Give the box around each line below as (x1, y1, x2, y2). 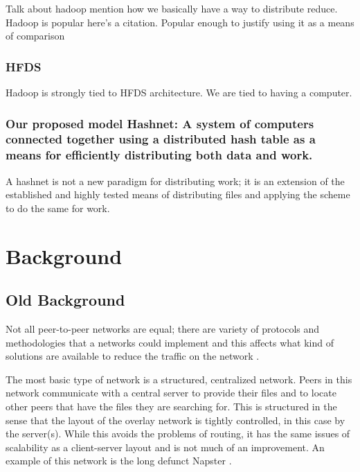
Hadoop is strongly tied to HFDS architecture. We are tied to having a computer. (6, 85, 352, 99)
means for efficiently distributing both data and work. (6, 146, 313, 164)
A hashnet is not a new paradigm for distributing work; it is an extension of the (6, 173, 345, 188)
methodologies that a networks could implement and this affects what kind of (6, 335, 334, 349)
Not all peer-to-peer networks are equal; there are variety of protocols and (6, 322, 320, 336)
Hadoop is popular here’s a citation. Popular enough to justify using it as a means (6, 15, 354, 29)
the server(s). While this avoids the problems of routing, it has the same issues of (6, 426, 350, 441)
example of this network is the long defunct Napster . (6, 453, 232, 468)
